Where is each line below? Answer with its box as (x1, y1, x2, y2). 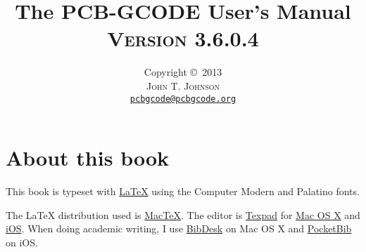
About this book (6, 143, 170, 172)
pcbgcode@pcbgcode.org (130, 93, 236, 104)
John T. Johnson (146, 78, 220, 93)
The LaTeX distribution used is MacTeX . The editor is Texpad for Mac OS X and (6, 207, 360, 222)
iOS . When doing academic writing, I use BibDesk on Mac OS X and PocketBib (6, 221, 352, 236)
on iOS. (6, 234, 38, 249)
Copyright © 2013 (144, 65, 222, 79)
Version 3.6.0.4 (107, 24, 259, 53)
